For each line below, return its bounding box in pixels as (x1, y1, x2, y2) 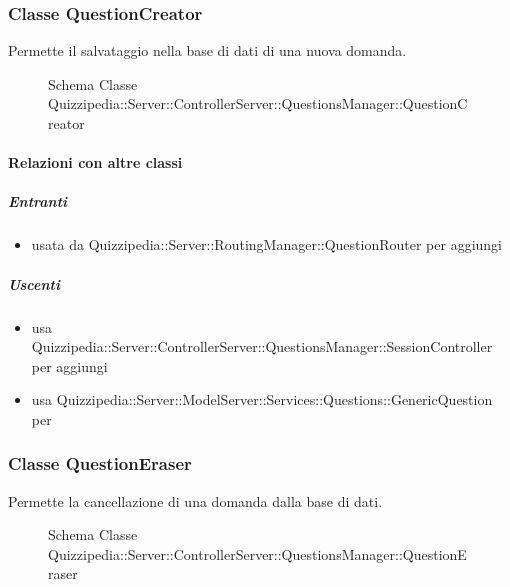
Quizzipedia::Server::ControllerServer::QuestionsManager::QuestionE (48, 543, 467, 564)
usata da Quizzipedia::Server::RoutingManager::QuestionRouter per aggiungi (31, 234, 503, 255)
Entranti (8, 191, 68, 212)
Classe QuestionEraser (8, 451, 192, 476)
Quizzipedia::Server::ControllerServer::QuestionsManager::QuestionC (48, 93, 468, 114)
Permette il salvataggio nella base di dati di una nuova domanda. (8, 40, 407, 61)
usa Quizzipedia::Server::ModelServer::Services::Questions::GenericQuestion (31, 389, 493, 410)
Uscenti (8, 273, 60, 294)
